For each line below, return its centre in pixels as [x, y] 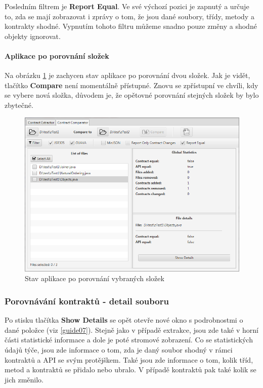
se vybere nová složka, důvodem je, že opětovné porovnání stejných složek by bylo [132, 95]
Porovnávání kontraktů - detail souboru [87, 301]
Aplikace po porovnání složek [57, 55]
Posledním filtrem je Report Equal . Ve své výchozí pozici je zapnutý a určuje [127, 6]
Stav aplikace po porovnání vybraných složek [95, 278]
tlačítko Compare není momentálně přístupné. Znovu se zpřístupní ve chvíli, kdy [131, 85]
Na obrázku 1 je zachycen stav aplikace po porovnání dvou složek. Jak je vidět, [127, 75]
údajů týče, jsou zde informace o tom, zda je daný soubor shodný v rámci [119, 349]
